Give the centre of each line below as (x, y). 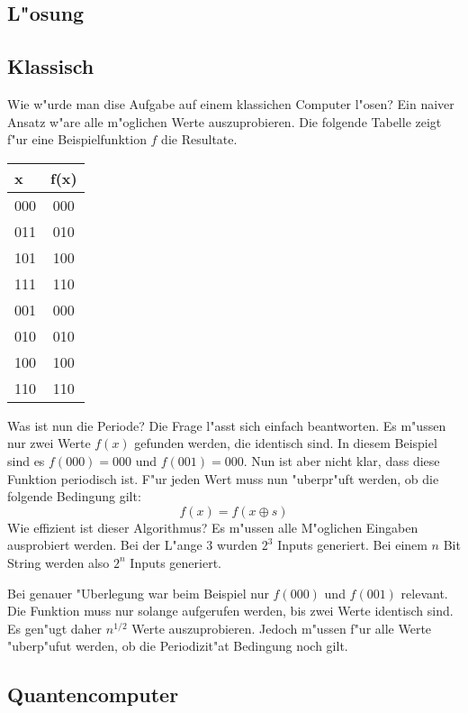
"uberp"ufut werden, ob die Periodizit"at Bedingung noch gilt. (178, 646)
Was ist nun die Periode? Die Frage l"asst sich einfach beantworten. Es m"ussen (227, 425)
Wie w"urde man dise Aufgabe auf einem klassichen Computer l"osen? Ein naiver (231, 103)
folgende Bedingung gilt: (74, 496)
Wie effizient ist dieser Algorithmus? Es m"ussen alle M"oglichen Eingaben (213, 527)
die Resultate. (199, 139)
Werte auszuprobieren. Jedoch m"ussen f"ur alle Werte (282, 628)
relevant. (424, 593)
